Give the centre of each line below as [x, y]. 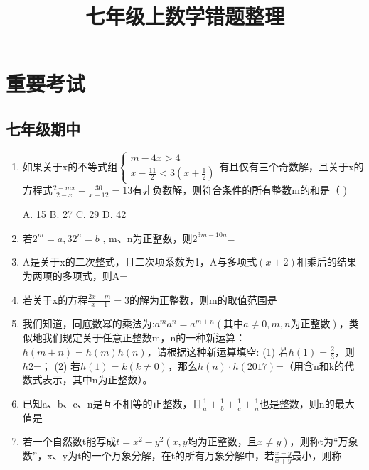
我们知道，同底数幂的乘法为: [89, 323]
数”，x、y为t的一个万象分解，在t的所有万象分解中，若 [149, 455]
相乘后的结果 [327, 262]
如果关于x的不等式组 [70, 166]
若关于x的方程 [55, 299]
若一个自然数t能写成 [69, 441]
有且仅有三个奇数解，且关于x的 [292, 166]
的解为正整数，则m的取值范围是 [203, 299]
